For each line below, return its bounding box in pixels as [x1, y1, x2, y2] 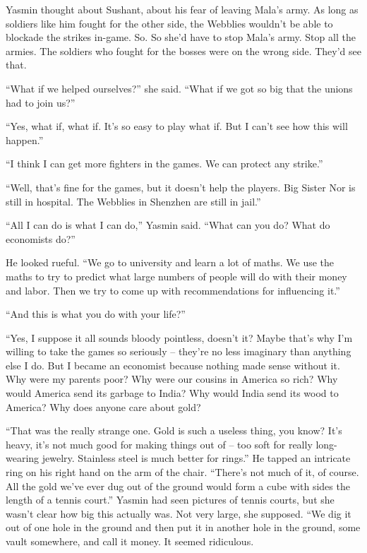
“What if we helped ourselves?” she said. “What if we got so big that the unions [6, 81, 353, 95]
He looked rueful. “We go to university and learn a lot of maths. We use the [6, 255, 335, 270]
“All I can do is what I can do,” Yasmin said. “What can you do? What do [6, 218, 330, 232]
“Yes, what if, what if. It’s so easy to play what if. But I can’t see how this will [6, 119, 348, 133]
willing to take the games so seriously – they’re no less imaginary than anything [6, 344, 351, 359]
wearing [6, 451, 40, 465]
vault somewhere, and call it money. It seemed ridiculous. [6, 534, 254, 548]
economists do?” [6, 231, 76, 246]
